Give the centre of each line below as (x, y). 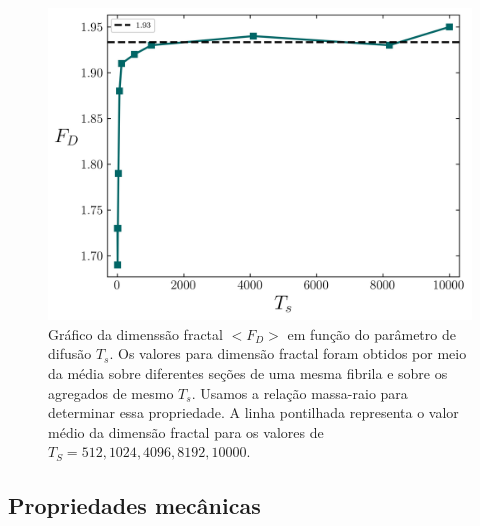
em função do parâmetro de (371, 333)
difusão (70, 353)
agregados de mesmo (111, 392)
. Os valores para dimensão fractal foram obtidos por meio (288, 353)
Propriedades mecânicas (134, 505)
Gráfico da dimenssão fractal (135, 333)
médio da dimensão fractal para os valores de (186, 431)
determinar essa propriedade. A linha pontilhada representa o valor (253, 412)
